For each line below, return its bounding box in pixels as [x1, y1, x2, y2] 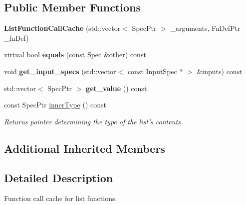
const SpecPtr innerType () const [4, 100, 107, 110]
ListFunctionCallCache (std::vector [4, 23, 121, 33]
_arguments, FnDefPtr [170, 23, 241, 33]
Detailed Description [4, 170, 113, 185]
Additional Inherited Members [4, 140, 165, 156]
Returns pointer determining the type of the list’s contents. [4, 116, 183, 126]
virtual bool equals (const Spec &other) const [4, 49, 146, 60]
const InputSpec [127, 66, 177, 76]
